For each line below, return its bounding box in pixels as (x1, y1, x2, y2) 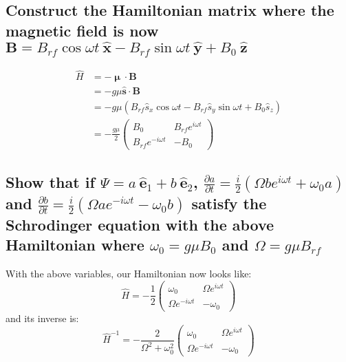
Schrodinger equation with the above (6, 213, 274, 235)
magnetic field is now (6, 19, 159, 41)
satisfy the (191, 193, 267, 213)
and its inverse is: (6, 310, 79, 325)
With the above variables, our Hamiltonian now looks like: (6, 266, 252, 280)
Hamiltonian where (6, 234, 144, 255)
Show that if (6, 171, 95, 193)
